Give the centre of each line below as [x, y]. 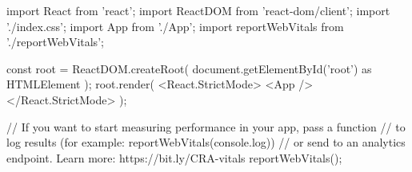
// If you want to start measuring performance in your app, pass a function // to [206, 126]
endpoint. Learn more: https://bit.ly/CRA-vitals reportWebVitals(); [174, 157]
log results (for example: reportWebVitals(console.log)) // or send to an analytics [206, 142]
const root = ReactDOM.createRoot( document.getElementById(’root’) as [189, 68]
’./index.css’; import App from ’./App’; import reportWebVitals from [175, 26]
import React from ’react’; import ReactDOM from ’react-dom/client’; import [198, 10]
